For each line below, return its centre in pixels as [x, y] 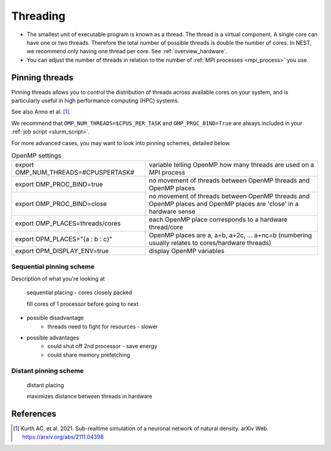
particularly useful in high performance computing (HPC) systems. [95, 100]
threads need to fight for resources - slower [103, 326]
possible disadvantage [55, 318]
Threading [38, 16]
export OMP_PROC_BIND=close [61, 204]
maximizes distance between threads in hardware [89, 396]
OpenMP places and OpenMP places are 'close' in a [224, 204]
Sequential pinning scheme [53, 267]
